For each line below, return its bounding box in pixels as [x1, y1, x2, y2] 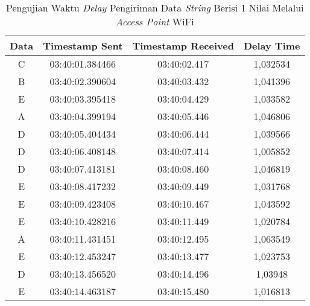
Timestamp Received [132, 39, 234, 53]
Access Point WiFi [115, 14, 194, 28]
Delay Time [243, 39, 300, 53]
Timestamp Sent [43, 39, 123, 53]
